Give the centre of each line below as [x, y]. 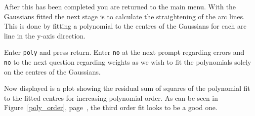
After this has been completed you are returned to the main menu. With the [120, 6]
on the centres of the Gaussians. [52, 71]
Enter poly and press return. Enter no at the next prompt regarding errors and [124, 52]
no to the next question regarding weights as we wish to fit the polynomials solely [128, 62]
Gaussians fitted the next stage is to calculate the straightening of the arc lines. [125, 16]
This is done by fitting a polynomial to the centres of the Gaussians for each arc [125, 26]
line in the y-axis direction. [45, 35]
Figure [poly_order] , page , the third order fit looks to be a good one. [111, 107]
